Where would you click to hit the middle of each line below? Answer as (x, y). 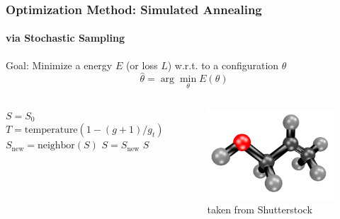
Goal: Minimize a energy (59, 65)
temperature (51, 130)
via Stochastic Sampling (65, 38)
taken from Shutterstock (260, 209)
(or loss (142, 65)
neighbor (56, 146)
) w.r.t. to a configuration (223, 65)
